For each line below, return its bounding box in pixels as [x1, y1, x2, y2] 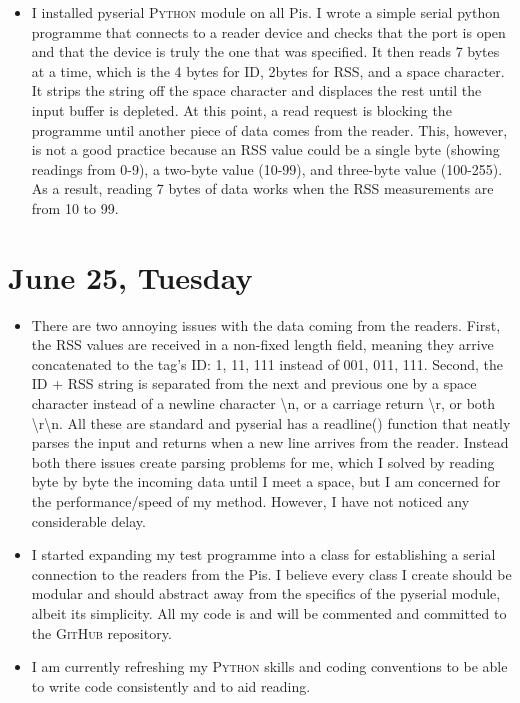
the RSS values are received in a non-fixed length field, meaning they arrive [31, 334, 494, 355]
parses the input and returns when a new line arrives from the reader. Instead [31, 432, 509, 453]
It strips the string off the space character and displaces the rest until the [31, 80, 482, 101]
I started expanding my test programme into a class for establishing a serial [31, 544, 496, 565]
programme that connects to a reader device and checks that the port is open [31, 21, 506, 42]
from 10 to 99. [31, 197, 119, 218]
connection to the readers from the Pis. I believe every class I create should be [31, 563, 512, 584]
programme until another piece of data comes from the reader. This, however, [31, 119, 508, 140]
